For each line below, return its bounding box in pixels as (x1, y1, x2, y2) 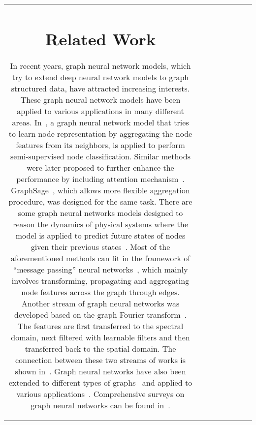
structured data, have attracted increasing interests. (11, 83, 190, 94)
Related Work (45, 27, 156, 50)
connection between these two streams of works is (15, 354, 186, 366)
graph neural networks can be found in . (31, 399, 170, 411)
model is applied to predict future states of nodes (15, 230, 186, 242)
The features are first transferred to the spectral (17, 320, 184, 332)
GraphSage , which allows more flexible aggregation (11, 184, 190, 196)
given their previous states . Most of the (31, 241, 170, 253)
